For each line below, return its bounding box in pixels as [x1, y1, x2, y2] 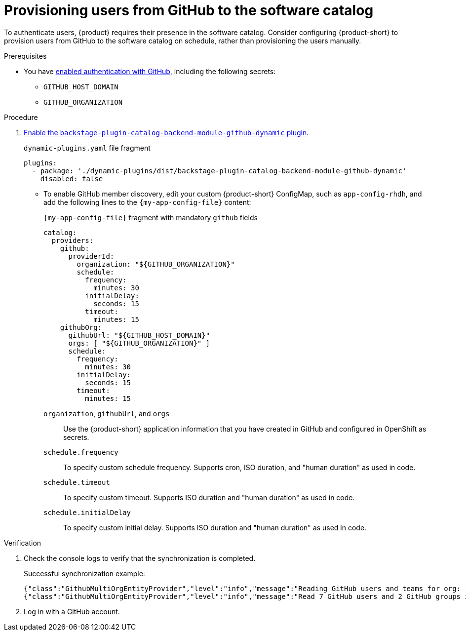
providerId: [68, 252, 115, 260]
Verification [4, 538, 41, 547]
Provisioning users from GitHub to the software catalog [4, 2, 374, 19]
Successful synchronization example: [24, 569, 145, 578]
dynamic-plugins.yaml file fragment [24, 143, 151, 152]
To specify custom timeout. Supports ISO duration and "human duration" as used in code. [63, 493, 355, 502]
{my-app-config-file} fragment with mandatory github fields [43, 213, 258, 222]
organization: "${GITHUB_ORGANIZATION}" [77, 260, 235, 268]
